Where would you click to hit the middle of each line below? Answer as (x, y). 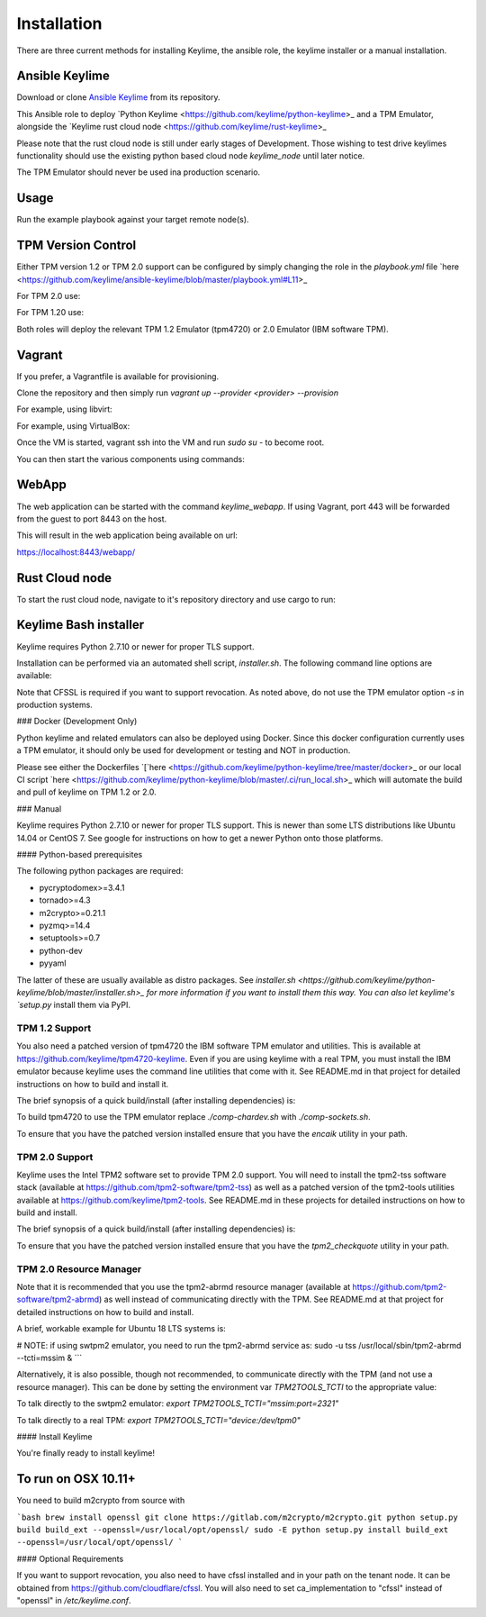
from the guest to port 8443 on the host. (92, 519)
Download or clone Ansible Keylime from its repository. (118, 97)
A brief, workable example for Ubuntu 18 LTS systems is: (121, 1329)
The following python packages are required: (100, 871)
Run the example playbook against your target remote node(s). (133, 220)
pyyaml (53, 963)
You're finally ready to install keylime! (85, 1453)
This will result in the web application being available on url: (127, 535)
